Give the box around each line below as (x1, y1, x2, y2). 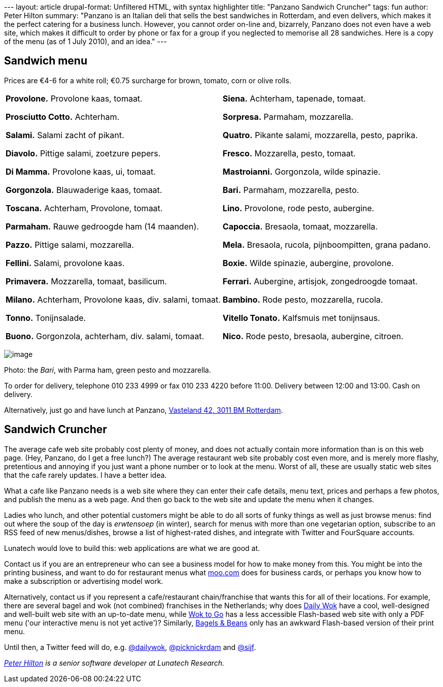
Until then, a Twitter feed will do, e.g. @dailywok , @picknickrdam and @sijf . (4, 642, 256, 651)
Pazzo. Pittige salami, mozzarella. (6, 239, 134, 250)
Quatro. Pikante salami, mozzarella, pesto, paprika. (222, 129, 418, 140)
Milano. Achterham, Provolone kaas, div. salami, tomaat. (6, 294, 221, 305)
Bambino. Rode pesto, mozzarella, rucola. (222, 294, 383, 305)
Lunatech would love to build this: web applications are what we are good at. (4, 543, 260, 552)
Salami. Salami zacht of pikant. (6, 129, 124, 140)
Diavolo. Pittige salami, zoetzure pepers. (6, 148, 161, 158)
